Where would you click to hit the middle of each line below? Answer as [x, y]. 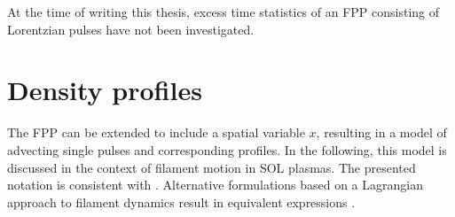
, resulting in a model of [381, 132]
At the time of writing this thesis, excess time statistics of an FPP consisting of [224, 12]
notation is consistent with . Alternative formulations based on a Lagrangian [215, 185]
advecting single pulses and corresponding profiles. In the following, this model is [227, 149]
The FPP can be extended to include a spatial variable [156, 132]
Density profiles [105, 90]
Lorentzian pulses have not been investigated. [131, 29]
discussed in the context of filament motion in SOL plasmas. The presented [212, 167]
